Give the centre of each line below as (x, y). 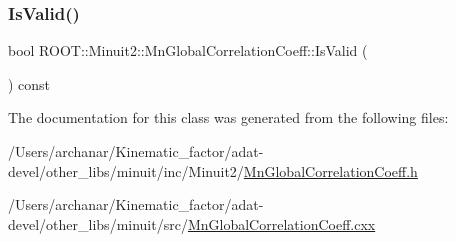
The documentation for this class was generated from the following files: (228, 117)
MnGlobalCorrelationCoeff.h (330, 170)
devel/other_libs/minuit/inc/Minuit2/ (126, 170)
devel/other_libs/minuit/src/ (98, 223)
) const (29, 83)
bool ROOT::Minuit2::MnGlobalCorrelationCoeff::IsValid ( (188, 50)
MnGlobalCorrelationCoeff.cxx (281, 223)
